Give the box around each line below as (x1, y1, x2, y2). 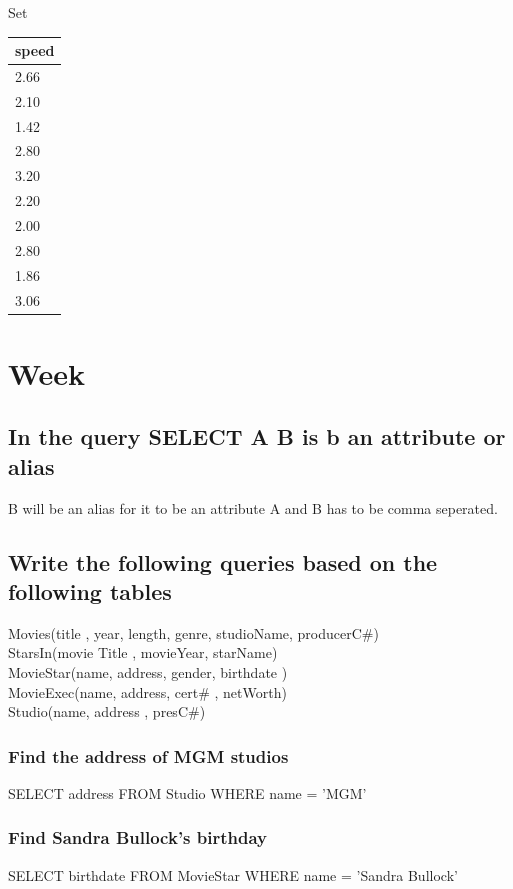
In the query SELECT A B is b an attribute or (8, 421, 506, 452)
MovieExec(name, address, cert (8, 681, 199, 702)
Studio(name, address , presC (8, 701, 188, 722)
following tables (8, 575, 172, 606)
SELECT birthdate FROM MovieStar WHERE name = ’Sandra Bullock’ (8, 864, 458, 885)
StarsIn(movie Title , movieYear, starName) (8, 642, 278, 663)
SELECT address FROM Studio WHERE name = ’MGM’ (8, 782, 367, 803)
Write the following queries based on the (8, 546, 438, 577)
